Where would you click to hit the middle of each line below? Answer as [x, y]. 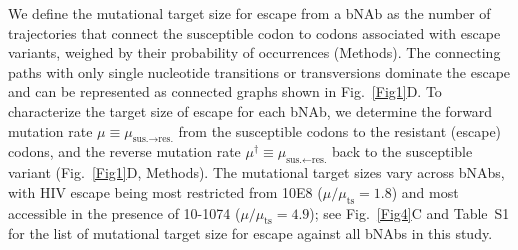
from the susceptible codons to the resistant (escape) [340, 130]
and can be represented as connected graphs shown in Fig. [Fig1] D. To [225, 91]
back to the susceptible [402, 151]
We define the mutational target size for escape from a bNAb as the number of [249, 13]
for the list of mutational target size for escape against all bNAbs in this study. [250, 233]
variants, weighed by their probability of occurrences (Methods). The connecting [254, 52]
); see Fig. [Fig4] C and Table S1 [409, 212]
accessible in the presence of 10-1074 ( [124, 212]
